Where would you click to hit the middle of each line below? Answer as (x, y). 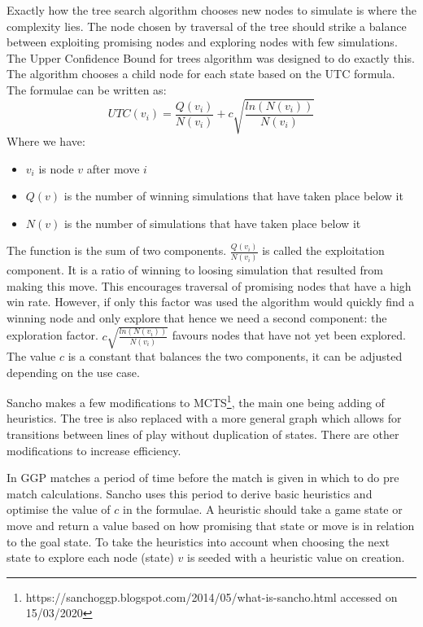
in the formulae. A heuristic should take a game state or (263, 509)
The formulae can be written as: (87, 89)
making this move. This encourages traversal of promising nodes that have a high (209, 285)
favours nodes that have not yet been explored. (289, 335)
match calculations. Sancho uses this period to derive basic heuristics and (190, 493)
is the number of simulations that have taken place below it (212, 223)
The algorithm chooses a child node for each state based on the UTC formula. (201, 74)
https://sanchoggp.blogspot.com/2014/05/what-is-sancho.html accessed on (211, 596)
